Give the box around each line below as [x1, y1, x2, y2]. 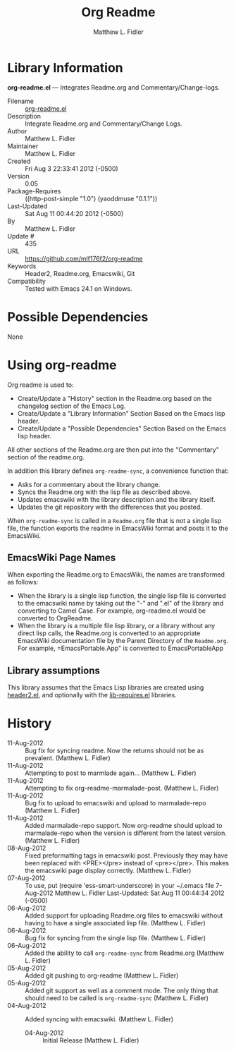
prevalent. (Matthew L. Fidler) [25, 754, 111, 762]
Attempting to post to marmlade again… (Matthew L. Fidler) [25, 769, 197, 777]
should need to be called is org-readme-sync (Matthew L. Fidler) [25, 994, 209, 1002]
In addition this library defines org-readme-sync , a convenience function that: [7, 467, 229, 475]
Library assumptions [7, 664, 101, 676]
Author [7, 126, 27, 135]
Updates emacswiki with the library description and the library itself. [17, 495, 216, 503]
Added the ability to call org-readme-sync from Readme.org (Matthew [25, 949, 224, 957]
